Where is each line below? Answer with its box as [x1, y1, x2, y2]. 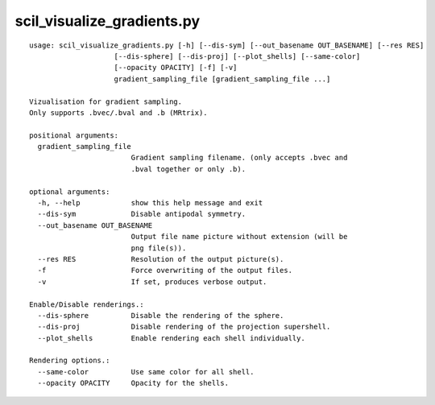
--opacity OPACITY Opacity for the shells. [37, 378, 230, 388]
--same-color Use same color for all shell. [37, 367, 255, 376]
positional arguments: [29, 130, 119, 140]
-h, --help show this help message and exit [37, 198, 263, 208]
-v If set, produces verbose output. [37, 277, 267, 286]
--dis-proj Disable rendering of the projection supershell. [37, 322, 331, 332]
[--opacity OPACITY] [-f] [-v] [114, 63, 238, 72]
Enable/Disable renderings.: [29, 300, 144, 309]
